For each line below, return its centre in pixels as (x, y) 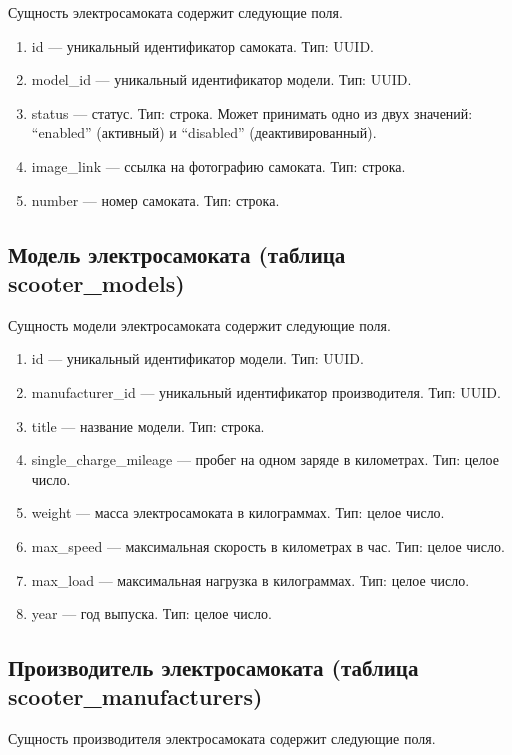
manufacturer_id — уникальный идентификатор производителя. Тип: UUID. (266, 391)
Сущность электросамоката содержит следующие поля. (175, 12)
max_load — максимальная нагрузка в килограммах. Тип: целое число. (250, 579)
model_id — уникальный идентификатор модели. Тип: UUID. (221, 79)
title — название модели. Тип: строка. (148, 425)
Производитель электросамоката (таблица (213, 667)
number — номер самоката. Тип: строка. (155, 199)
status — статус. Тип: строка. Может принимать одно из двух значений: (252, 112)
